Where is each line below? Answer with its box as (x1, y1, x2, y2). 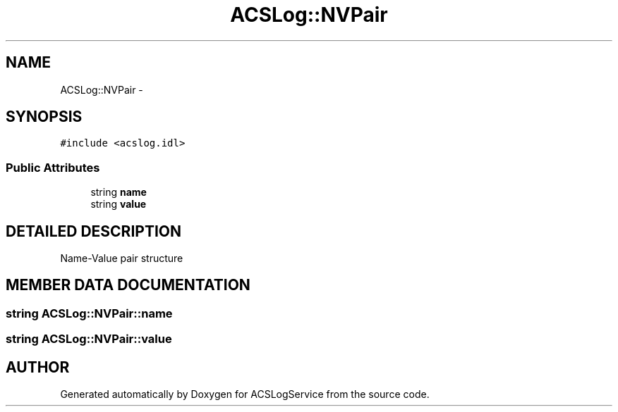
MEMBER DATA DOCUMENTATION (6, 276, 250, 294)
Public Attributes (6, 160, 100, 175)
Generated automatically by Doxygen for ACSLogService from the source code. (60, 388, 430, 401)
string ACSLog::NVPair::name (6, 306, 173, 320)
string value (90, 198, 147, 211)
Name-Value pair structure (60, 252, 183, 265)
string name (90, 186, 147, 199)
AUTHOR (6, 358, 70, 376)
